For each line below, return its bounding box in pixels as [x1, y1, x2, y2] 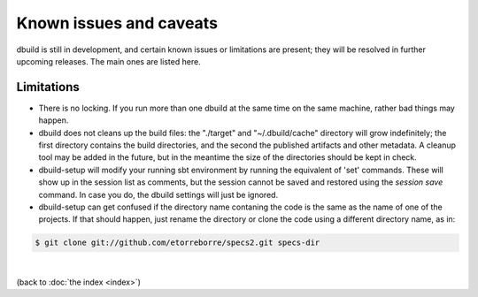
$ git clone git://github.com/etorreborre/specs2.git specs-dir [35, 238, 320, 247]
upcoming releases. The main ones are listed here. [16, 56, 201, 66]
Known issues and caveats [16, 13, 219, 33]
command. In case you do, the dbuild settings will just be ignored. [38, 189, 279, 200]
